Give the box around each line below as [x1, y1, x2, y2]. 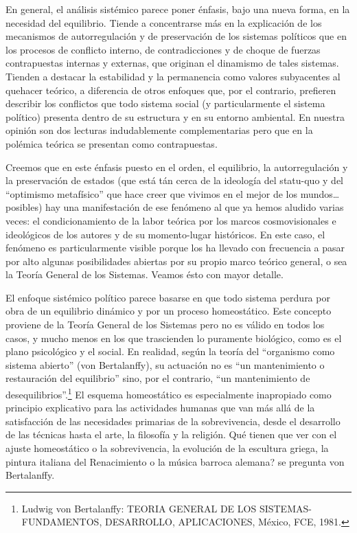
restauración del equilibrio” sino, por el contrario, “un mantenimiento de [5, 371, 310, 385]
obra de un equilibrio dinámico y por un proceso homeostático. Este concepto [5, 304, 332, 318]
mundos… [300, 186, 340, 201]
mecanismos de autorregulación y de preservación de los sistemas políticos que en [5, 29, 347, 43]
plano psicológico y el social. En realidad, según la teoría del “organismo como [5, 344, 335, 359]
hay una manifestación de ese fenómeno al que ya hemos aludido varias [45, 200, 344, 214]
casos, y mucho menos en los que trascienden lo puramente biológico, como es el [5, 330, 342, 345]
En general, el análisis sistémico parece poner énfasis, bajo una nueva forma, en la [5, 2, 350, 16]
